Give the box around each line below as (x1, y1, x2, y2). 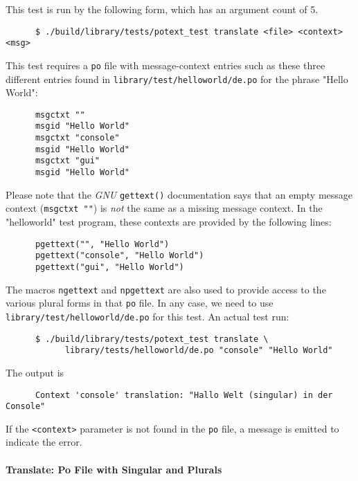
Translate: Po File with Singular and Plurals (6, 462, 222, 476)
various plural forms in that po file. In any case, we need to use (6, 296, 274, 310)
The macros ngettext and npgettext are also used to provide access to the (6, 282, 326, 296)
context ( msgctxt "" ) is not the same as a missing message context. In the (6, 201, 323, 215)
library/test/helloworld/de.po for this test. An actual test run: (6, 309, 289, 323)
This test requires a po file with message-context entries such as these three (6, 57, 325, 72)
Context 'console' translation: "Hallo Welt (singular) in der (35, 390, 333, 400)
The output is (6, 365, 64, 379)
